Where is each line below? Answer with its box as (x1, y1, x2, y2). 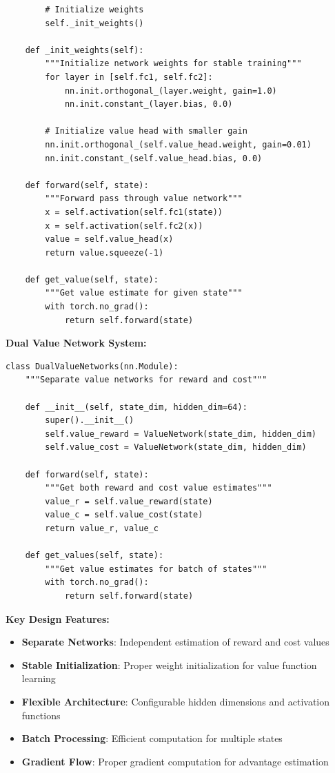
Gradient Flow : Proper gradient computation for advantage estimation (21, 754, 329, 768)
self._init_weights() (45, 18, 144, 28)
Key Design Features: (6, 611, 110, 626)
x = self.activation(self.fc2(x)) (45, 220, 203, 231)
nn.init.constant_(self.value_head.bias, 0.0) (45, 153, 263, 163)
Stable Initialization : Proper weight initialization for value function (21, 657, 317, 672)
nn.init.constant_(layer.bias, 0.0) (64, 99, 233, 110)
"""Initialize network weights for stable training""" (45, 59, 302, 69)
